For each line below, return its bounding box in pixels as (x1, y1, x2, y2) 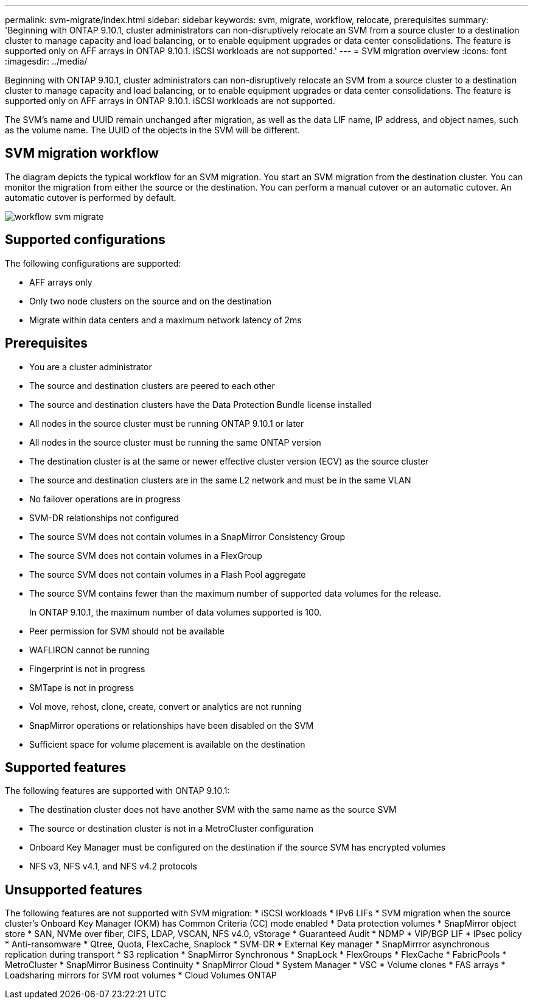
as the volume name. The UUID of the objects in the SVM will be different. (5, 125, 301, 135)
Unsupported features (5, 882, 142, 897)
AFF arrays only (29, 276, 92, 287)
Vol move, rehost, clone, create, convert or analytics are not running (29, 701, 302, 712)
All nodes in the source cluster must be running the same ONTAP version (29, 437, 321, 448)
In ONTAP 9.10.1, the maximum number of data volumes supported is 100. (29, 606, 322, 617)
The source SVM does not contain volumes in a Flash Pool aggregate (29, 569, 306, 580)
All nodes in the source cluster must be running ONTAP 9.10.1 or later (29, 418, 304, 429)
